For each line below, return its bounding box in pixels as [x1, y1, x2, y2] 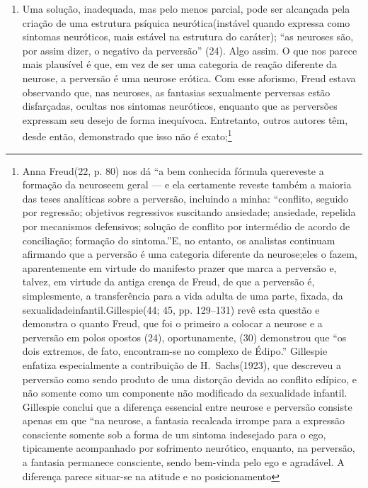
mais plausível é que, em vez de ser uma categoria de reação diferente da [22, 57, 337, 72]
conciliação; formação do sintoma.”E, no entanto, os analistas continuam [22, 232, 335, 247]
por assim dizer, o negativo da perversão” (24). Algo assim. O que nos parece [22, 42, 357, 57]
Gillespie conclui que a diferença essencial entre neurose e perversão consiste [22, 399, 352, 414]
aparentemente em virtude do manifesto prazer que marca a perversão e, [22, 260, 337, 275]
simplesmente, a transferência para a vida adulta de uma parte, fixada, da [22, 288, 343, 302]
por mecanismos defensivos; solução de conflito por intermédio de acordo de [22, 218, 350, 233]
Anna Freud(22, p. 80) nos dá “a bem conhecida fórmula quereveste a [22, 163, 324, 178]
